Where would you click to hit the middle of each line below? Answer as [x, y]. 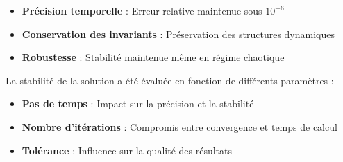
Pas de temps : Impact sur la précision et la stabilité [138, 103]
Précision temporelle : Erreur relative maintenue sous [142, 10]
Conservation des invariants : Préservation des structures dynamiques [178, 34]
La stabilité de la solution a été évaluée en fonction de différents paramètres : [170, 80]
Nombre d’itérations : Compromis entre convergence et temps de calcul [179, 126]
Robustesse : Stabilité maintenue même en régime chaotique [153, 57]
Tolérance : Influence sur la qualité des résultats [127, 150]
